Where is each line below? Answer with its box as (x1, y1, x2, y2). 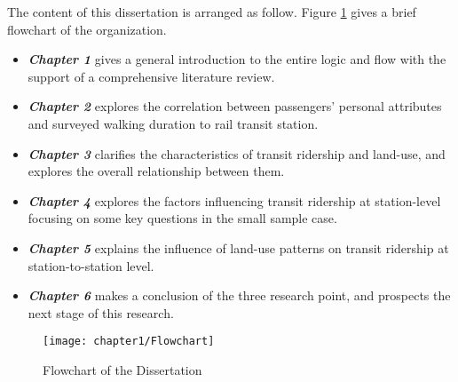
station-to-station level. (28, 256, 154, 275)
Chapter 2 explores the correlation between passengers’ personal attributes (28, 97, 442, 115)
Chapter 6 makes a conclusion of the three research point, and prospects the (28, 286, 451, 305)
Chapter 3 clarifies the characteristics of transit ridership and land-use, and (28, 144, 446, 163)
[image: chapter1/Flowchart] (43, 335, 215, 348)
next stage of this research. (28, 303, 174, 322)
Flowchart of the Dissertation (43, 360, 202, 378)
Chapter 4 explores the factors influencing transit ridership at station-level (28, 191, 441, 210)
